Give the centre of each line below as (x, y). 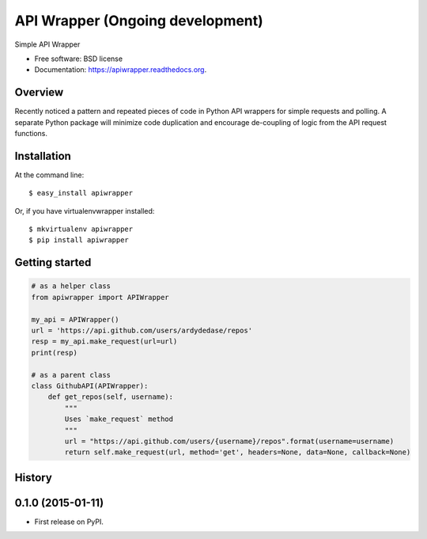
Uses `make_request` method (119, 419)
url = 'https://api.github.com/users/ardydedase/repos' (142, 331)
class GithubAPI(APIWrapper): (90, 386)
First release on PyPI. (69, 522)
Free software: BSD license (78, 59)
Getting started (53, 262)
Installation (43, 156)
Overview (39, 92)
